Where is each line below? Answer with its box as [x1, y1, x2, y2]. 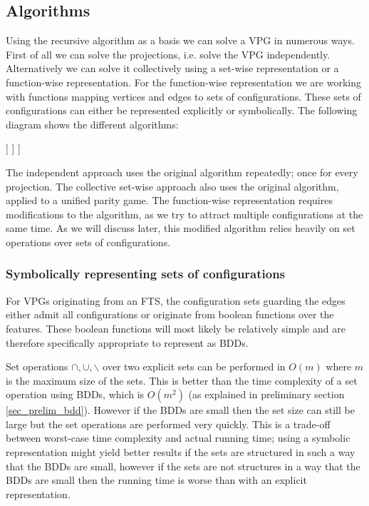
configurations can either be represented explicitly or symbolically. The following [6, 103, 358, 118]
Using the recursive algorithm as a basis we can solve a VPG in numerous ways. [6, 33, 355, 48]
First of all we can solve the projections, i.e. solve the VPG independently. [6, 46, 331, 61]
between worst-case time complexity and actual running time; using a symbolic [6, 430, 350, 445]
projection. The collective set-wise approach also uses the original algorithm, [6, 178, 339, 193]
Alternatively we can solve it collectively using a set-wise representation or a [6, 61, 339, 76]
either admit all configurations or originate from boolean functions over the [6, 307, 334, 322]
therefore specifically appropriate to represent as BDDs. [6, 335, 249, 350]
